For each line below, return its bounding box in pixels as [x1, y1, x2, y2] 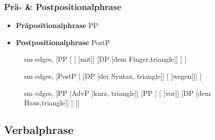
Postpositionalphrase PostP [16, 37, 110, 47]
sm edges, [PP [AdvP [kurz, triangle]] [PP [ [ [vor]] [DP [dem [24, 87, 211, 98]
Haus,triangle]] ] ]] [24, 97, 80, 108]
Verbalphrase [4, 122, 74, 137]
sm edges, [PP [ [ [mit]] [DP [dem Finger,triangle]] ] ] [24, 54, 187, 64]
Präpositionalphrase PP [16, 20, 98, 31]
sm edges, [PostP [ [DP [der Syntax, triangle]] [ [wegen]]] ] [24, 71, 202, 81]
